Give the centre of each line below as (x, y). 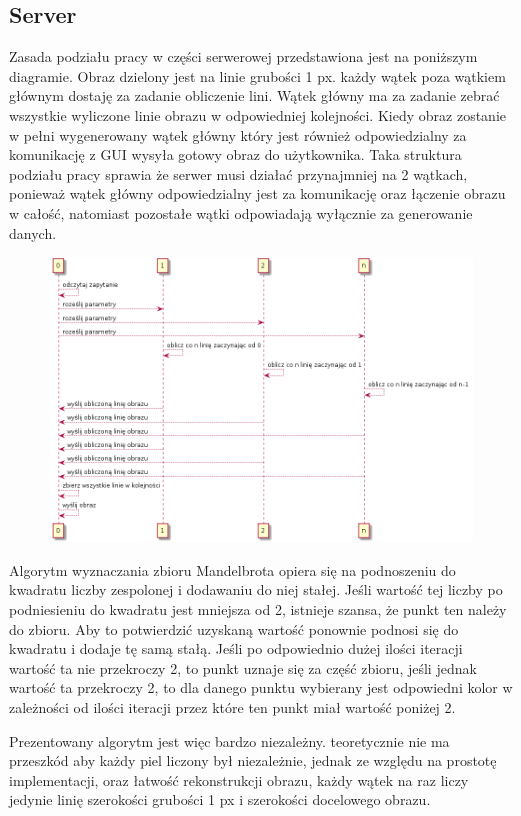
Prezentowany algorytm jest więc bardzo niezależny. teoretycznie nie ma (229, 740)
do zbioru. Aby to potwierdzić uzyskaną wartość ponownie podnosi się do (234, 628)
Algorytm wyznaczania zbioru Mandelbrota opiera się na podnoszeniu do (232, 569)
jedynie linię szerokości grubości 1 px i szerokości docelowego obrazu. (220, 799)
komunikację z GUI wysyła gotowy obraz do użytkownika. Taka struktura (235, 154)
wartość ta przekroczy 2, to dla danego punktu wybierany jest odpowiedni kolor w (261, 687)
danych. (33, 232)
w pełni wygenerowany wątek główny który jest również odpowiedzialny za (238, 134)
